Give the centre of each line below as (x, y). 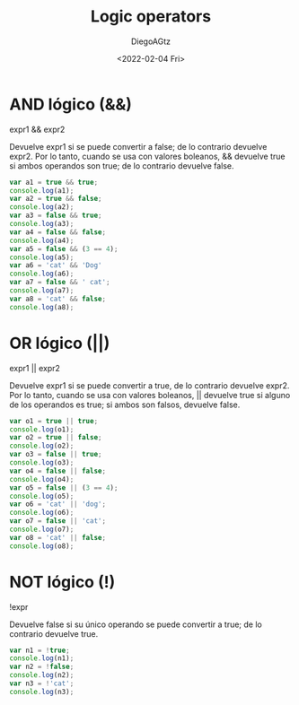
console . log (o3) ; (42, 463)
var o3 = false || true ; (56, 455)
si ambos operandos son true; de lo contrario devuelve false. (122, 165)
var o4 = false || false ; (57, 471)
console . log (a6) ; (42, 274)
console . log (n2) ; (42, 675)
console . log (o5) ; (42, 496)
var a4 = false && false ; (57, 232)
